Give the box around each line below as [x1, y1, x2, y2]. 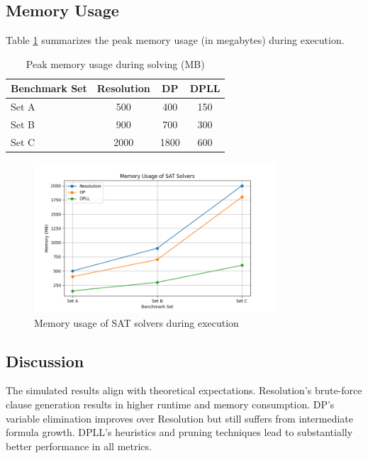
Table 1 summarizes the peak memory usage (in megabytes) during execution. [6, 33, 345, 48]
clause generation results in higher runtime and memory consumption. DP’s [6, 396, 335, 411]
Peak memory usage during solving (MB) [26, 56, 205, 71]
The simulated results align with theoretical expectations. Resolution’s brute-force [6, 383, 362, 398]
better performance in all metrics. [6, 438, 152, 453]
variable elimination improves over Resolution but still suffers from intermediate [6, 410, 354, 425]
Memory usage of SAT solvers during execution [34, 315, 239, 330]
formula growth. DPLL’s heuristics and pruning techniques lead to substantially [6, 425, 353, 440]
